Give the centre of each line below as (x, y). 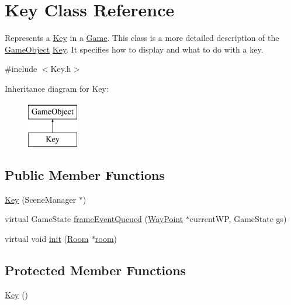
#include (21, 69)
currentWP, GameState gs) (238, 219)
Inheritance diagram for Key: (57, 88)
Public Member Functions (85, 175)
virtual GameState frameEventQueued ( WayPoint (94, 219)
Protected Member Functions (96, 270)
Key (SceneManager (41, 199)
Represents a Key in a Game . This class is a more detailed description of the (142, 38)
